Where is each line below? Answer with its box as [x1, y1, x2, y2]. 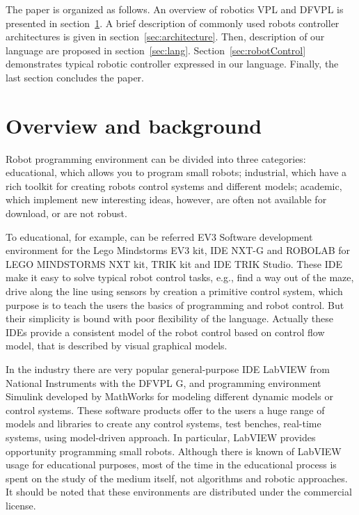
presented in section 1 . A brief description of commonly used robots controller [6, 15, 340, 30]
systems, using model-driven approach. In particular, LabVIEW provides [6, 429, 316, 444]
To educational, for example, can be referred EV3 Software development [6, 229, 313, 244]
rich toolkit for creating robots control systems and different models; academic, [6, 178, 342, 193]
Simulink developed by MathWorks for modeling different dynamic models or [6, 389, 333, 404]
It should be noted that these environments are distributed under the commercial [6, 484, 352, 499]
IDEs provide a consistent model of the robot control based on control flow [6, 324, 325, 339]
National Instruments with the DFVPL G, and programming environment [6, 375, 321, 390]
